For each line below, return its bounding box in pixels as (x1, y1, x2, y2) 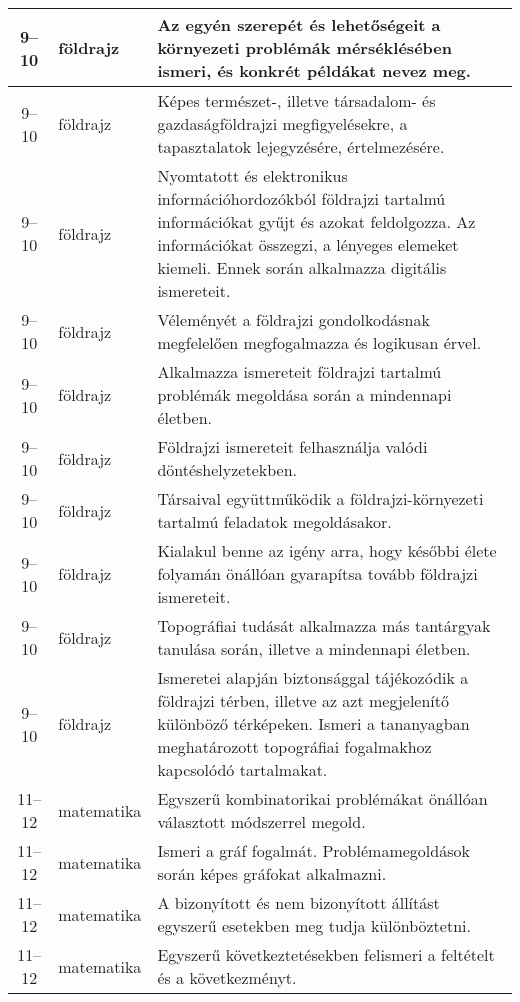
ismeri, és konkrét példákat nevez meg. (157, 59, 471, 82)
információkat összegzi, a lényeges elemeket (157, 233, 459, 256)
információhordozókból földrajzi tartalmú (157, 187, 446, 210)
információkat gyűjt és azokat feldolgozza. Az (157, 210, 476, 233)
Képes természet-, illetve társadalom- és (157, 89, 436, 112)
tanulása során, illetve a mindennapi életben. (157, 637, 471, 660)
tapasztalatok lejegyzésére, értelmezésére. (157, 135, 445, 158)
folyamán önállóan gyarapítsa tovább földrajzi (157, 562, 478, 585)
